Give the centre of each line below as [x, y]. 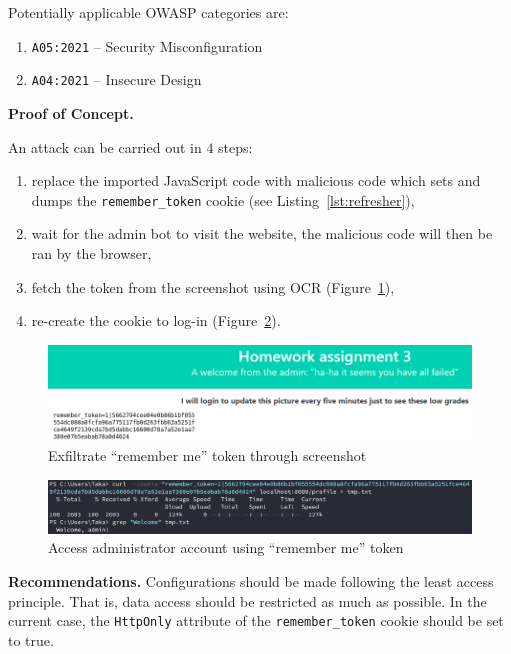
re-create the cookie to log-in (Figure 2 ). [156, 320]
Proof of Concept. [71, 112]
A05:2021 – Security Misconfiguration [147, 45]
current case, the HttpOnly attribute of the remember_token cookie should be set [256, 620]
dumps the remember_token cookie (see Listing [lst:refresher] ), [223, 199]
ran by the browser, [91, 252]
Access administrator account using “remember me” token [226, 547]
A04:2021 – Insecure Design [116, 79]
